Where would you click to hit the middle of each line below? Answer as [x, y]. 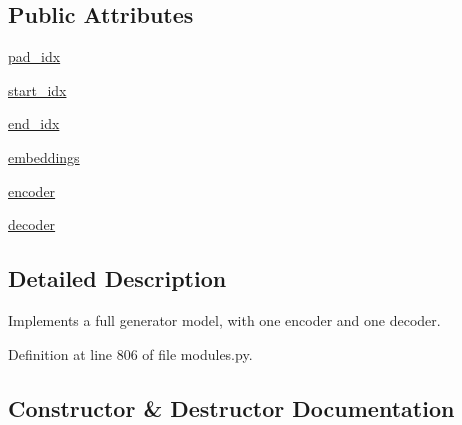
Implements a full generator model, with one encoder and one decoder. [224, 319]
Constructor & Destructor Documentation [231, 407]
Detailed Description [117, 278]
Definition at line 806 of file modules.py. [130, 353]
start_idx [37, 89]
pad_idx [34, 56]
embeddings [44, 156]
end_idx [34, 123]
